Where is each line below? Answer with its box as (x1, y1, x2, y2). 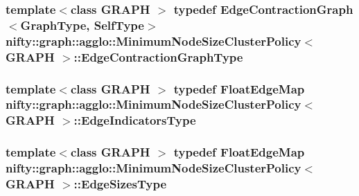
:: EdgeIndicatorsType (73, 112, 196, 129)
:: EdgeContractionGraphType (73, 48, 243, 65)
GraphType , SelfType (20, 16, 144, 33)
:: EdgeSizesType (73, 175, 167, 193)
